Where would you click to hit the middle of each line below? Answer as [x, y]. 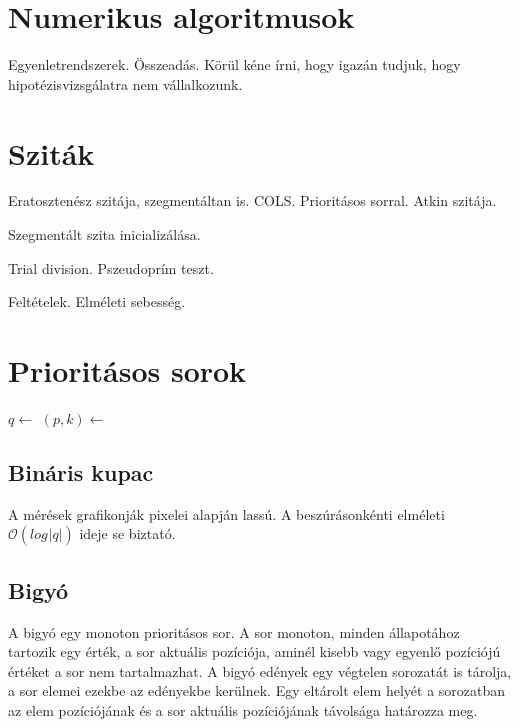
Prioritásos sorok [127, 370]
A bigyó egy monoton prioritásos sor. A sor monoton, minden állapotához [234, 631]
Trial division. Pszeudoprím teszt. [111, 267]
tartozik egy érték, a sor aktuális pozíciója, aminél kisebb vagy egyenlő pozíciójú [254, 651]
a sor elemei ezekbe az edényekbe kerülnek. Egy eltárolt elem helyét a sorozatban [257, 690]
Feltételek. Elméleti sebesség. [97, 301]
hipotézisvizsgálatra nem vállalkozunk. [125, 83]
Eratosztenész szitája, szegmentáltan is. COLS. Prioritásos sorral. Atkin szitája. [252, 200]
